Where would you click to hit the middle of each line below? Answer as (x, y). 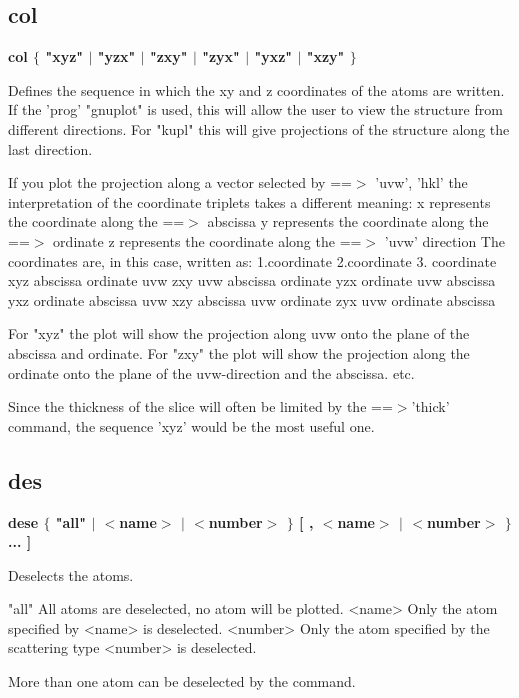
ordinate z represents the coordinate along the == (207, 240)
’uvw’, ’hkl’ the (421, 182)
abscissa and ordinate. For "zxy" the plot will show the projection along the (239, 352)
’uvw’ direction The (444, 240)
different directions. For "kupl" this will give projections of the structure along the (259, 128)
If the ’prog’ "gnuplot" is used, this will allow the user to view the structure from (255, 109)
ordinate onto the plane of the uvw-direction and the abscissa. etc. (211, 372)
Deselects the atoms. (71, 574)
